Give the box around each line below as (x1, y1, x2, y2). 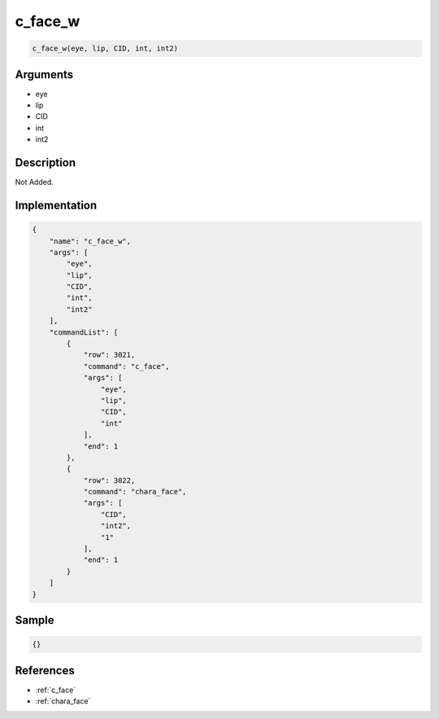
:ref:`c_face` (35, 685, 76, 695)
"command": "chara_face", (83, 487, 187, 497)
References (15, 664, 75, 677)
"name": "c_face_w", (49, 236, 132, 246)
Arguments (15, 68, 74, 81)
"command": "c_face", (83, 362, 170, 370)
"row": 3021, (83, 350, 136, 360)
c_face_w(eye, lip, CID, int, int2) (32, 44, 179, 53)
